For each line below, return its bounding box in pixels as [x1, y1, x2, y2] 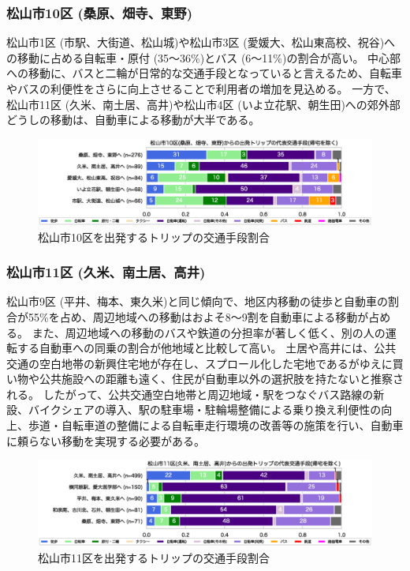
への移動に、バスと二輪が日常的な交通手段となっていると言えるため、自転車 [6, 65, 403, 81]
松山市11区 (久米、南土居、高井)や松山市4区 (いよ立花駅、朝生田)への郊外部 [6, 96, 401, 112]
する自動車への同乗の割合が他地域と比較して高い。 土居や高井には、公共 [17, 340, 397, 356]
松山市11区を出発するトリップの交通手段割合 [38, 550, 270, 565]
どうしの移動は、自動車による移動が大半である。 [6, 111, 260, 128]
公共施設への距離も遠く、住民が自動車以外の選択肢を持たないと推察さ [39, 370, 404, 387]
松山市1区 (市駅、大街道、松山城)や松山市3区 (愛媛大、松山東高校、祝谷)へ [6, 34, 396, 51]
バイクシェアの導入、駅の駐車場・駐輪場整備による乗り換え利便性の [28, 401, 382, 418]
